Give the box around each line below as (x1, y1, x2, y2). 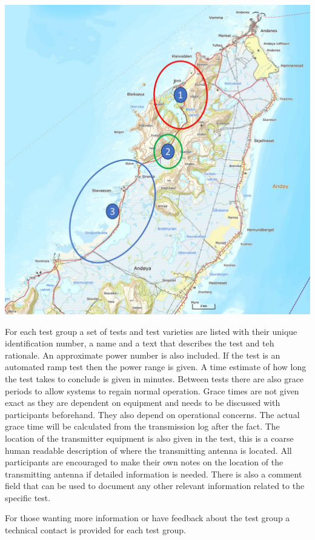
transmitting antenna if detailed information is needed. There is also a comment (5, 467, 302, 480)
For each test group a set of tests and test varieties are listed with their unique (5, 325, 297, 337)
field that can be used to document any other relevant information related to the (5, 479, 305, 492)
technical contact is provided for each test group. (5, 524, 186, 536)
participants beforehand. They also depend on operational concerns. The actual (5, 408, 300, 420)
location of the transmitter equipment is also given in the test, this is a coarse (5, 431, 294, 444)
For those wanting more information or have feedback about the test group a (5, 511, 290, 524)
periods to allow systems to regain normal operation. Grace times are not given (5, 384, 299, 397)
